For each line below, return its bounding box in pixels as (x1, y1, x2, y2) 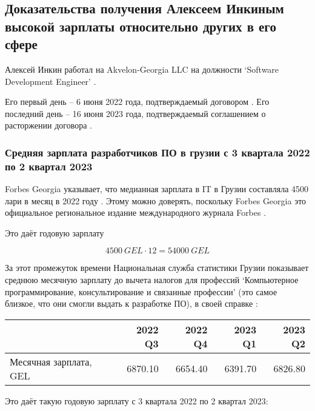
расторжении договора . (5, 119, 93, 132)
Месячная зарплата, (10, 354, 92, 369)
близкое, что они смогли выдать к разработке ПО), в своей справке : (5, 297, 258, 310)
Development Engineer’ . (5, 75, 96, 87)
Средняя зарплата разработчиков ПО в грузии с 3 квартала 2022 (5, 144, 310, 159)
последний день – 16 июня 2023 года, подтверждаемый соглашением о (5, 107, 266, 119)
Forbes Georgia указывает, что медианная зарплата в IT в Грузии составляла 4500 (5, 182, 309, 195)
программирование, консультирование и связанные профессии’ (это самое (5, 285, 277, 298)
